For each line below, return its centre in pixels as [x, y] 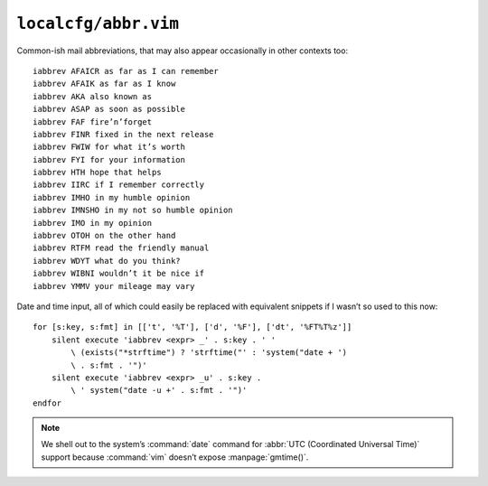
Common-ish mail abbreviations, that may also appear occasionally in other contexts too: [182, 51]
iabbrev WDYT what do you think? [107, 261]
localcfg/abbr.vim [98, 23]
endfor [47, 403]
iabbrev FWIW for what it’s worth [109, 147]
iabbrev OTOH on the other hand [104, 236]
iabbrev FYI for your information [109, 159]
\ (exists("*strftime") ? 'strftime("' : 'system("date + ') [209, 353]
